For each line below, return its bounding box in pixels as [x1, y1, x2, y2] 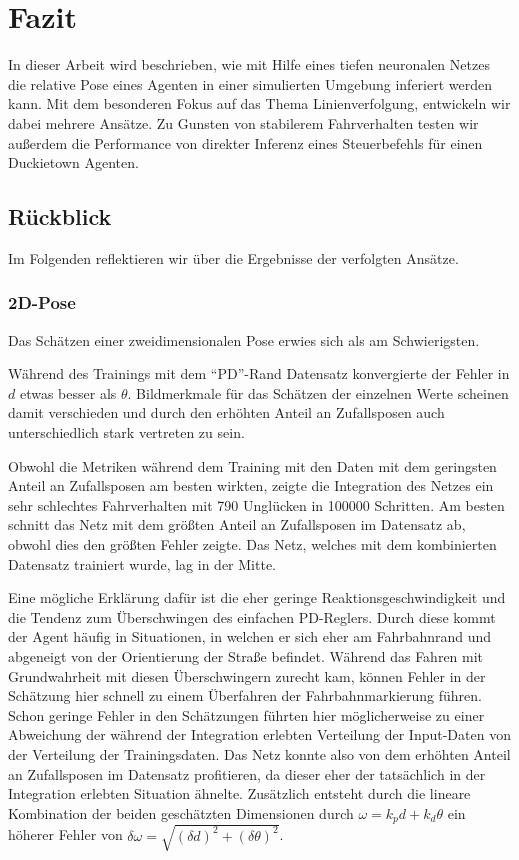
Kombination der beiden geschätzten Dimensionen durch [8, 802, 354, 823]
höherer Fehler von [8, 824, 123, 845]
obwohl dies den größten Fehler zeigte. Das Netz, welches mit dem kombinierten [8, 534, 497, 555]
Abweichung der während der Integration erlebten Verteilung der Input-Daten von [8, 724, 511, 745]
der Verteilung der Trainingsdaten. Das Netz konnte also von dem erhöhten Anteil [8, 743, 511, 764]
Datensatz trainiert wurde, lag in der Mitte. [8, 553, 277, 574]
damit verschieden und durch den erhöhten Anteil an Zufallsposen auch [8, 402, 445, 423]
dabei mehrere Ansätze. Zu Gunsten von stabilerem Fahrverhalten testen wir [8, 112, 479, 133]
